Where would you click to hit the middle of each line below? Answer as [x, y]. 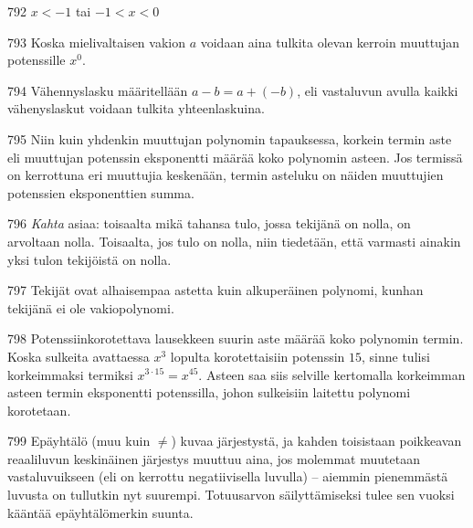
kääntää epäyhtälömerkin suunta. [100, 512]
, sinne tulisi [396, 356]
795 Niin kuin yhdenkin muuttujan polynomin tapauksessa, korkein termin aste [230, 138]
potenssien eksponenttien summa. [101, 192]
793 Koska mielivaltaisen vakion [96, 42]
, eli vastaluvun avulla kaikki [378, 90]
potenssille [37, 60]
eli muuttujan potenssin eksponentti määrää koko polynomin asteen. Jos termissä [235, 157]
